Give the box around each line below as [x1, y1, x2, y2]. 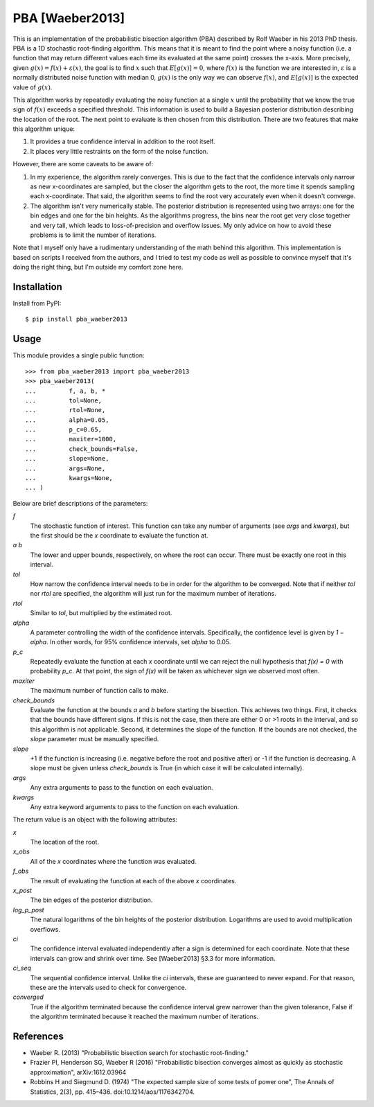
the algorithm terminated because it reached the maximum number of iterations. [30, 1012, 259, 1021]
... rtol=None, [25, 406, 106, 414]
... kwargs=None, [25, 475, 114, 482]
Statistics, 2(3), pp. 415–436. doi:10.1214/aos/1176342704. [30, 1088, 195, 1096]
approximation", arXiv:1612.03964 [30, 1068, 127, 1077]
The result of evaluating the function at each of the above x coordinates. [30, 876, 237, 885]
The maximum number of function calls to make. [30, 687, 169, 695]
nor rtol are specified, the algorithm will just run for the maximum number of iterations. [30, 590, 276, 598]
